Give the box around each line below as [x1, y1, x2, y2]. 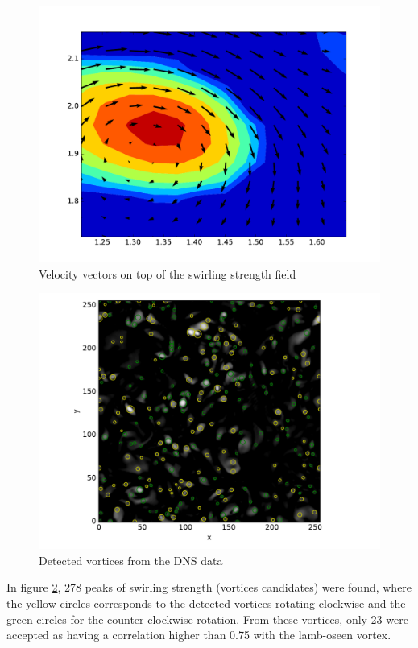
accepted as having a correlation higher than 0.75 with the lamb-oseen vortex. [6, 626, 391, 643]
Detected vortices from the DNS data [39, 551, 223, 568]
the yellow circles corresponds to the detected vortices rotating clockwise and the [6, 594, 406, 611]
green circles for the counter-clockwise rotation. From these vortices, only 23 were [6, 610, 408, 627]
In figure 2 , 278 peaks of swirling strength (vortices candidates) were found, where [6, 579, 412, 596]
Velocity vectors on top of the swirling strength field [39, 265, 296, 282]
